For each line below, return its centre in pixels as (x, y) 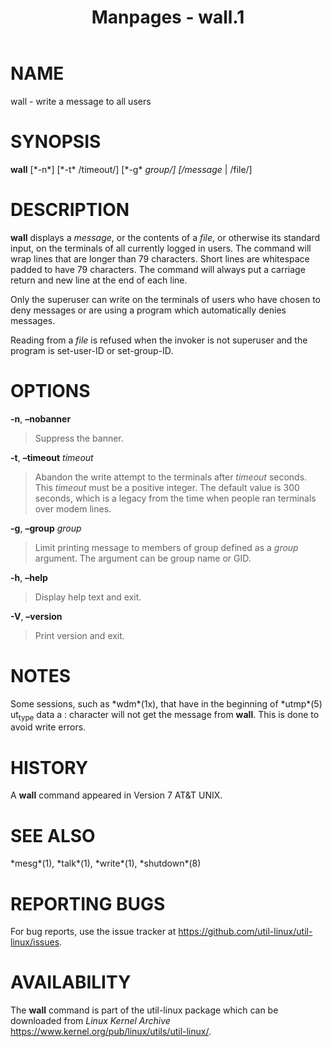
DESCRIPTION (70, 210)
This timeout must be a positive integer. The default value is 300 (167, 487)
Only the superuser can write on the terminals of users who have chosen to (165, 299)
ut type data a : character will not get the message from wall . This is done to (165, 715)
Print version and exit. (79, 635)
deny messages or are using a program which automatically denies (148, 310)
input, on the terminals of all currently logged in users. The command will (161, 248)
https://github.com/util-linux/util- (245, 932)
